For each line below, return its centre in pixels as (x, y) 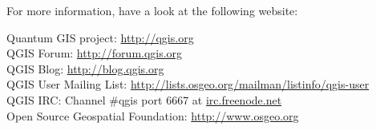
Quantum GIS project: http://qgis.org (100, 37)
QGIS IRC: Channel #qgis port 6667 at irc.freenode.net (144, 99)
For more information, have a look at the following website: (152, 10)
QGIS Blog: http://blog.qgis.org (85, 68)
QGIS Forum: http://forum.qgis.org (95, 53)
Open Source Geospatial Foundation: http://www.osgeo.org (153, 115)
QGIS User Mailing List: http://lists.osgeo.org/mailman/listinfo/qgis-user (188, 84)
